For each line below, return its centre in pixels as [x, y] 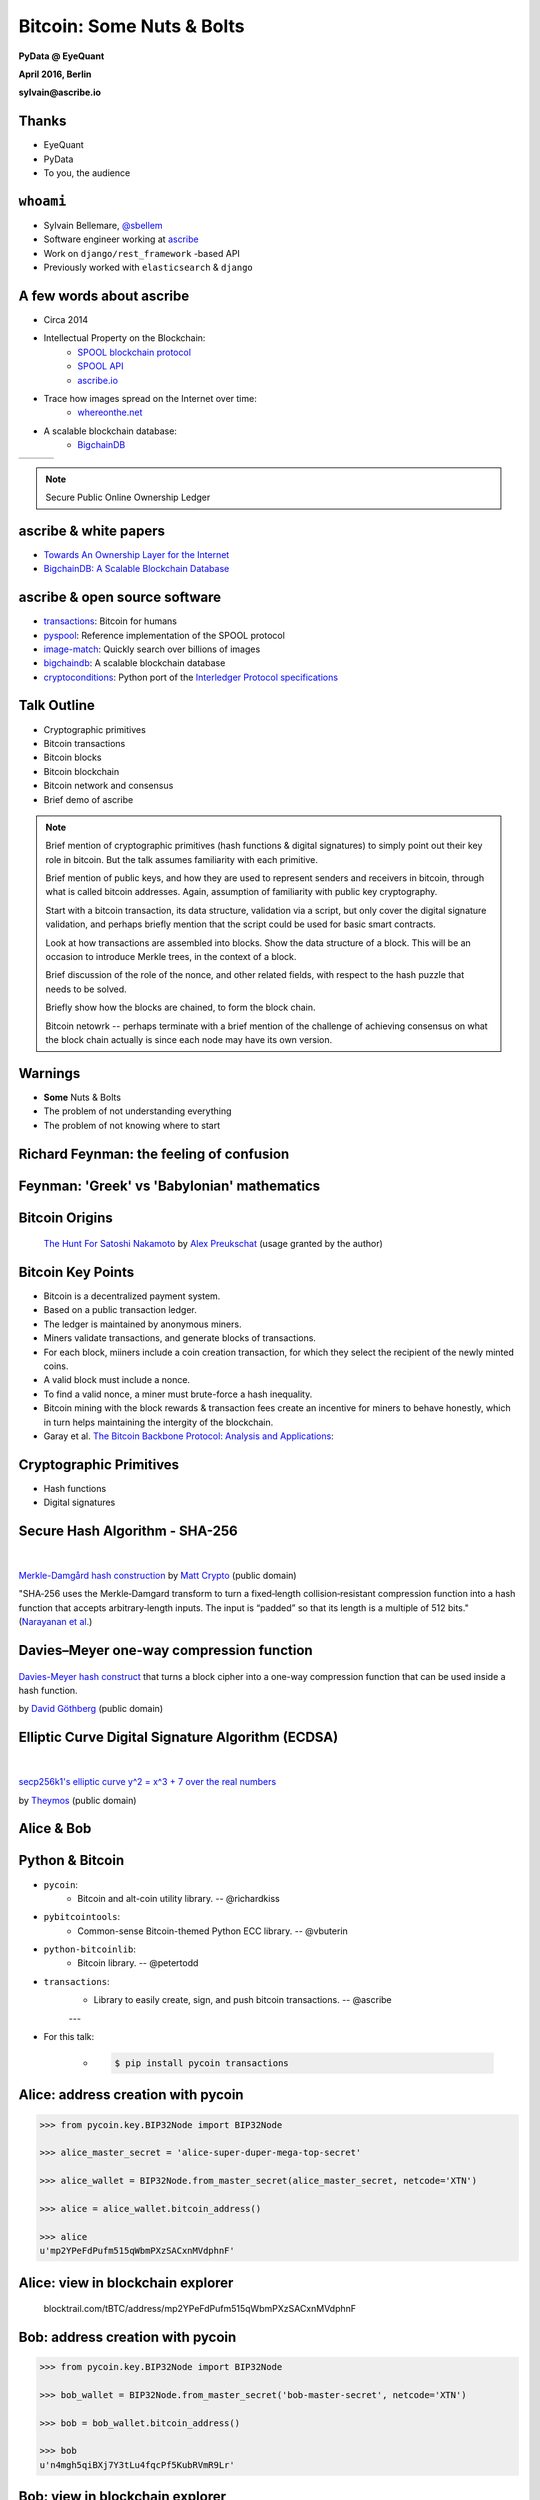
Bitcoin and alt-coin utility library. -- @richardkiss [178, 1898]
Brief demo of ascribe [88, 799]
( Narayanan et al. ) [55, 1622]
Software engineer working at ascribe [121, 239]
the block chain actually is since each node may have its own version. [189, 1039]
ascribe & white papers [91, 530]
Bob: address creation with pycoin [127, 2336]
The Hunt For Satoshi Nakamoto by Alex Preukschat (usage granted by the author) [213, 1244]
